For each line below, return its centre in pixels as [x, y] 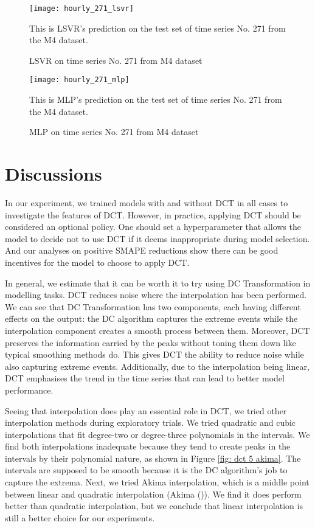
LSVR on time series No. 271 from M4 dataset [116, 60]
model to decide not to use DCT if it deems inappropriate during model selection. [157, 238]
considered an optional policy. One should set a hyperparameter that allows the [153, 227]
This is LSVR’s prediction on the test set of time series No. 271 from [157, 28]
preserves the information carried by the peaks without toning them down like [151, 342]
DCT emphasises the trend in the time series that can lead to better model [145, 378]
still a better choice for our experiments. [80, 517]
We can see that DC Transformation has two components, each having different [153, 306]
